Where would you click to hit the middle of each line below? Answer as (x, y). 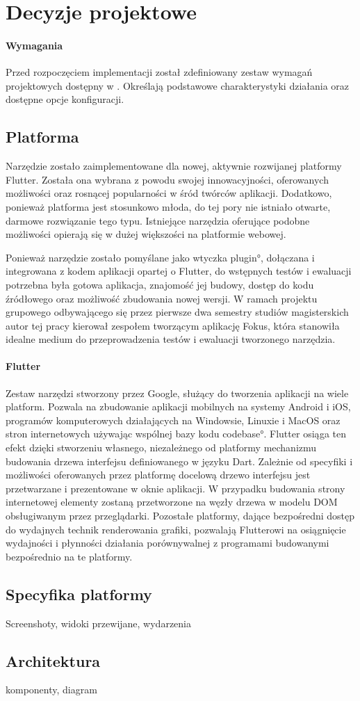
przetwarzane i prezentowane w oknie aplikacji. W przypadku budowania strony (175, 488)
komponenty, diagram (51, 690)
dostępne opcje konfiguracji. (65, 99)
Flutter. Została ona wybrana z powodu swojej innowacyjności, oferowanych (167, 179)
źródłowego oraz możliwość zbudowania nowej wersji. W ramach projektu (162, 298)
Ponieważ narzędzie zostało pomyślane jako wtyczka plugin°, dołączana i (160, 257)
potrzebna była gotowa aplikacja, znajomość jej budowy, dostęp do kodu (160, 284)
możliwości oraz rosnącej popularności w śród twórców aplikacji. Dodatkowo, (169, 193)
